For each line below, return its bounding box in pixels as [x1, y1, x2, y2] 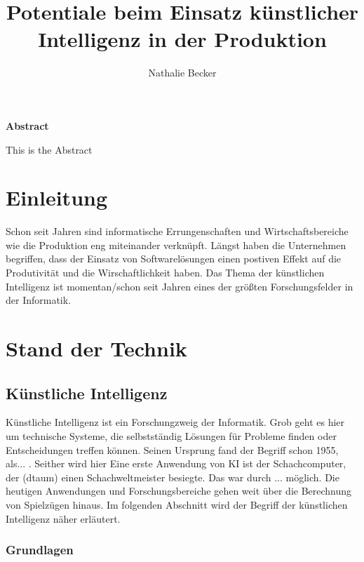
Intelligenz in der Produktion [38, 25, 327, 53]
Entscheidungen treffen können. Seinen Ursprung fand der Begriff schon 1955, [6, 442, 339, 457]
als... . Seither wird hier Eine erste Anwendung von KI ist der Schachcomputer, [6, 456, 346, 471]
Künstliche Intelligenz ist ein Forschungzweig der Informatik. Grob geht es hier [6, 415, 345, 429]
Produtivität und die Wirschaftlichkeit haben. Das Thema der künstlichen [6, 265, 325, 279]
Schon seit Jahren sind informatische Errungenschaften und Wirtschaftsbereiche [6, 224, 349, 239]
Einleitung [6, 183, 108, 212]
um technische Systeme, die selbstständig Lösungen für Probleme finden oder [6, 428, 337, 443]
